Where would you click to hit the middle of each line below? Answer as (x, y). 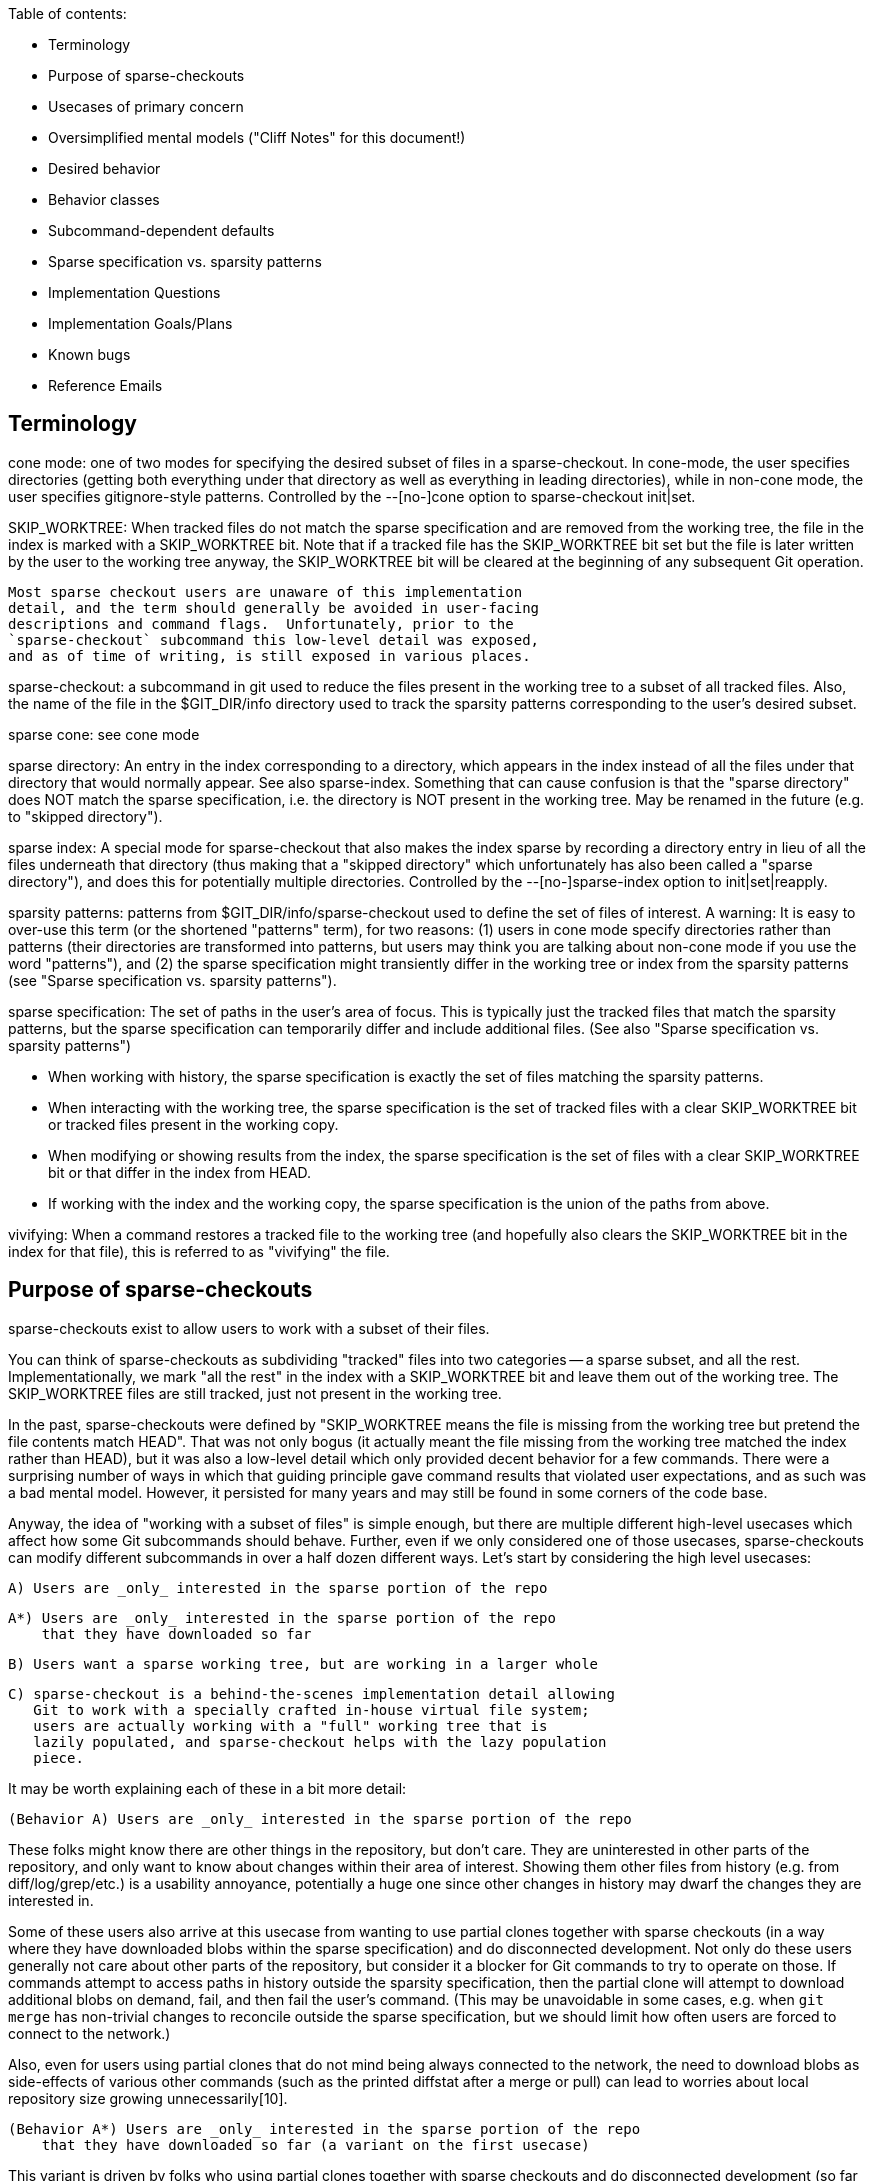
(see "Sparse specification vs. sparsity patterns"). (172, 980)
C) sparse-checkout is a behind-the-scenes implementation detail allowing (311, 1693)
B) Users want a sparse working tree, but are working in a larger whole (303, 1663)
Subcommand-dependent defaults (161, 230)
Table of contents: (67, 13)
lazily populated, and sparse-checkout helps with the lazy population (320, 1741)
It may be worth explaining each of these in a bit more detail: (207, 1788)
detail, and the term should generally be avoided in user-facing (274, 607)
